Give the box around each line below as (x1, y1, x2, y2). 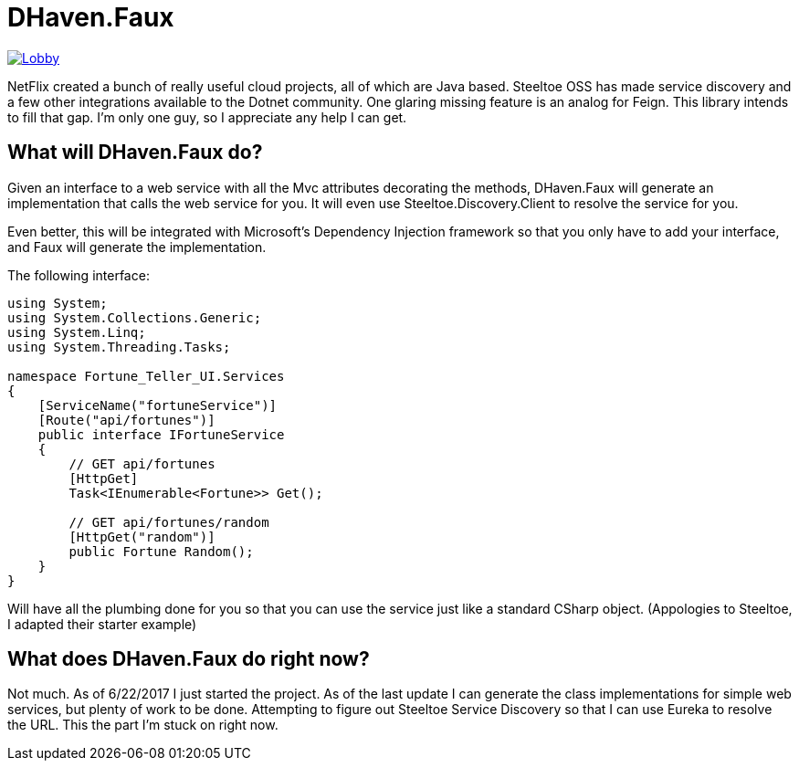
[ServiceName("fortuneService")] (37, 397, 278, 413)
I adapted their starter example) (7, 615, 197, 632)
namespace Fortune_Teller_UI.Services (7, 368, 285, 384)
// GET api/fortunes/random (68, 514, 269, 530)
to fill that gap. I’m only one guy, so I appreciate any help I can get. (7, 109, 407, 125)
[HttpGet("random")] (68, 529, 216, 544)
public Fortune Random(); (68, 543, 254, 559)
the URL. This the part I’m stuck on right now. (7, 717, 279, 733)
